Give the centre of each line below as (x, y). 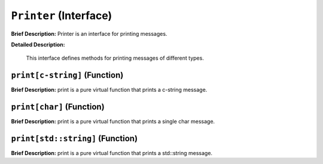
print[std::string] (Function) (74, 138)
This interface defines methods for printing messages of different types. (115, 58)
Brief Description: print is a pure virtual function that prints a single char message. (113, 122)
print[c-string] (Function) (67, 75)
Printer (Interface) (62, 16)
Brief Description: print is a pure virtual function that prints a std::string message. (112, 153)
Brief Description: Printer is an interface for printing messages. (89, 33)
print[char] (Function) (58, 107)
